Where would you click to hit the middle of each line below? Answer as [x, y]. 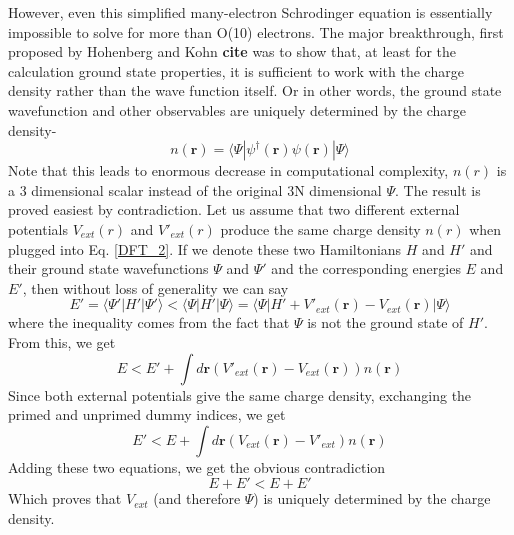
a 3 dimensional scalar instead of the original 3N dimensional [195, 189]
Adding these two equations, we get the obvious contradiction [197, 466]
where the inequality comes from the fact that [149, 322]
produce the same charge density [320, 228]
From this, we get [62, 341]
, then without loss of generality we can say [155, 287]
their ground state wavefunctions [108, 268]
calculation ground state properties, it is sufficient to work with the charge [236, 70]
